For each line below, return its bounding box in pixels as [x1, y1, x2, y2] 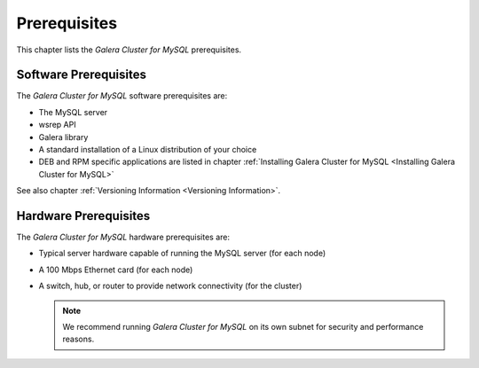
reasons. [62, 333, 95, 345]
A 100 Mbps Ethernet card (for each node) [38, 264, 193, 275]
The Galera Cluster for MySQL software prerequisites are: [16, 90, 228, 101]
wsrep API [38, 120, 76, 130]
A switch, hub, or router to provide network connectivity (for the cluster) [38, 280, 302, 292]
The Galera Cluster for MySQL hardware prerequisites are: [16, 231, 231, 243]
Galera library [38, 131, 89, 142]
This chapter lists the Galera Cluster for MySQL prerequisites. [16, 44, 242, 55]
